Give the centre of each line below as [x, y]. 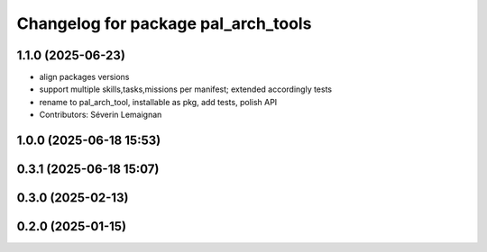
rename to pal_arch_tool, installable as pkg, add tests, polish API [158, 102]
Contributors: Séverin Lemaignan [101, 115]
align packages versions [84, 77]
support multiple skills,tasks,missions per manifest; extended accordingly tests [186, 89]
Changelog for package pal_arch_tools [164, 23]
